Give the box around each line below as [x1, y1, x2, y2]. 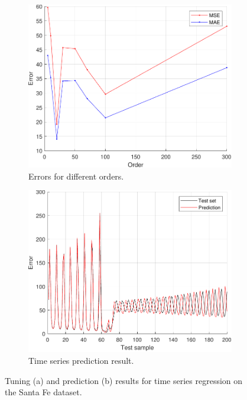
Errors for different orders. [28, 169, 124, 182]
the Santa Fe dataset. [5, 386, 82, 398]
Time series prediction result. [28, 354, 134, 367]
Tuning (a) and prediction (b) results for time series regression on [5, 374, 243, 386]
